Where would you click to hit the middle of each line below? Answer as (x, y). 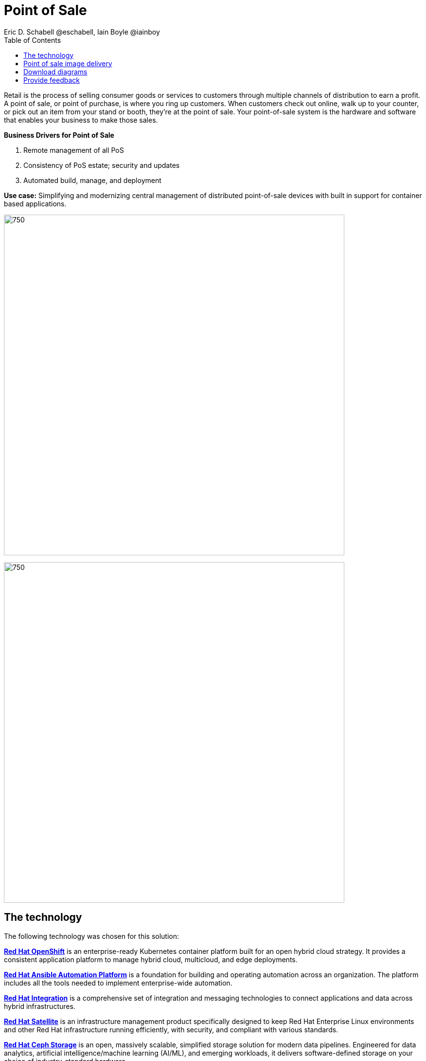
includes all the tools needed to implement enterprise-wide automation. (118, 983)
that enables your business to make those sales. (81, 120)
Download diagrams (55, 72)
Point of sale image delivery (68, 63)
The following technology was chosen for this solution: (92, 936)
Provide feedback (52, 80)
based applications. (35, 203)
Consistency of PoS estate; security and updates (102, 165)
